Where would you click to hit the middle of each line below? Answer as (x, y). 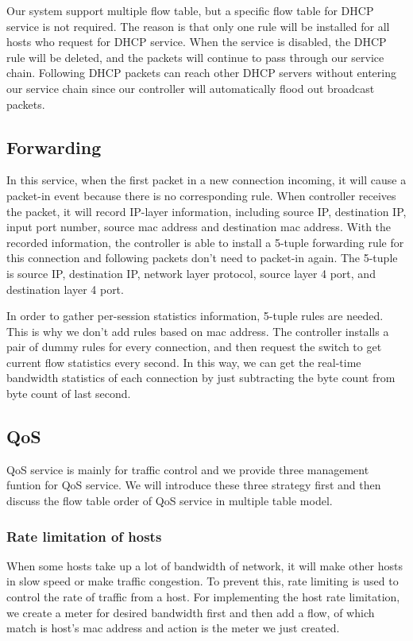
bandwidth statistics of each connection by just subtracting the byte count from (201, 378)
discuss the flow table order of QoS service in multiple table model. (170, 501)
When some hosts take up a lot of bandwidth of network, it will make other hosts (205, 565)
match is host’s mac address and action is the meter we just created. (173, 628)
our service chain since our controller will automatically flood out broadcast (191, 88)
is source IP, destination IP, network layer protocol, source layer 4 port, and (191, 273)
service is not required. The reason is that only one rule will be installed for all (198, 26)
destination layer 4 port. (65, 289)
